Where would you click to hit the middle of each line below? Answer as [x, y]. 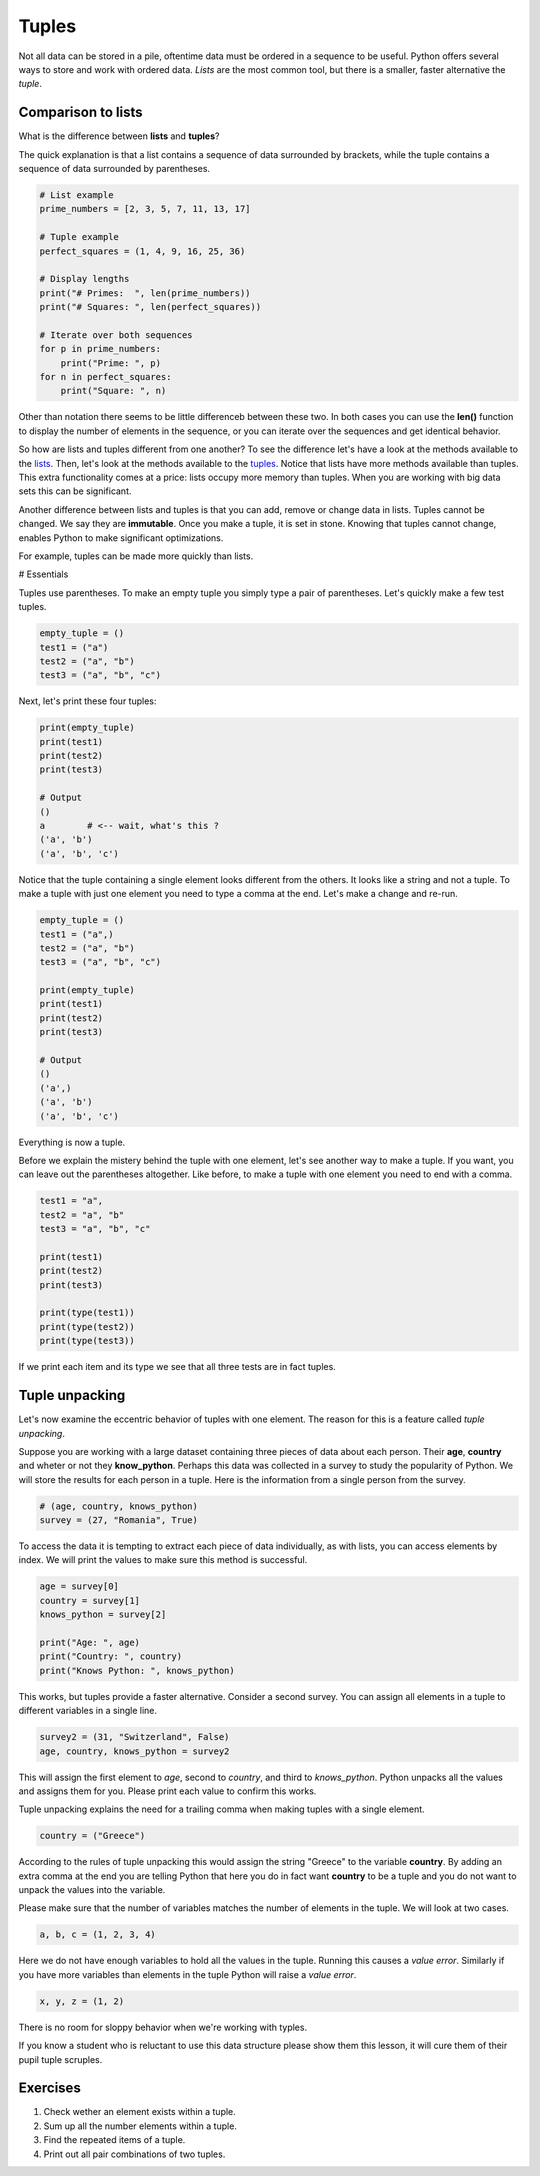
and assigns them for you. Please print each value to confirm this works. [167, 1791]
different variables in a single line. [88, 1711]
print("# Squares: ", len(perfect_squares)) [150, 307]
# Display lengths [84, 279]
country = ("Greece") [92, 1836]
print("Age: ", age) [89, 1643]
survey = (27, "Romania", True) [119, 1520]
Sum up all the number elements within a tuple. [140, 2126]
